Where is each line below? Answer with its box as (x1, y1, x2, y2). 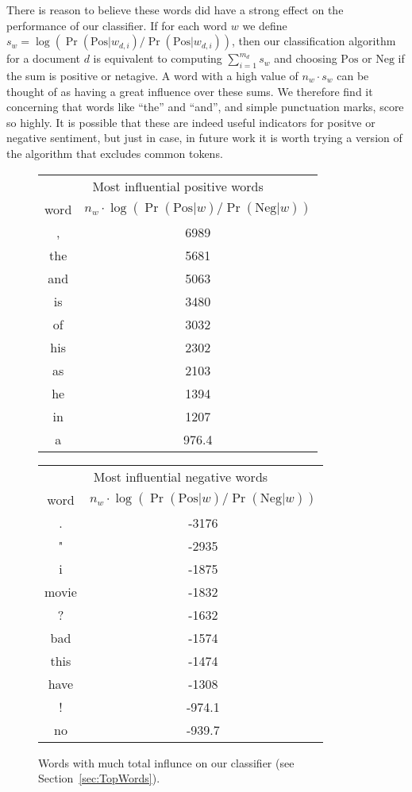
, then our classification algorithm (232, 33, 396, 49)
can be (337, 67, 369, 83)
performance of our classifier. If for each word (6, 17, 228, 33)
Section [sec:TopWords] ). (38, 770, 160, 786)
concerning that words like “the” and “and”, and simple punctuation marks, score (6, 98, 404, 115)
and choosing (274, 50, 337, 67)
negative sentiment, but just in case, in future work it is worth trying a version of (6, 129, 402, 146)
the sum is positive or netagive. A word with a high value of (6, 67, 298, 83)
